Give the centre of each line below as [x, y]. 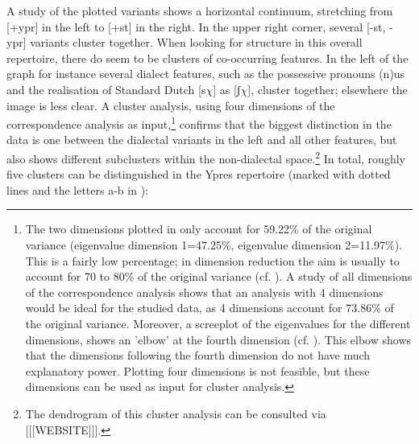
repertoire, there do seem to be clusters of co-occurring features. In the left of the [207, 58]
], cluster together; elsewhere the [328, 89]
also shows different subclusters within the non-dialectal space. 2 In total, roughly [206, 157]
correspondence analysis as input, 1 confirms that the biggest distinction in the [199, 123]
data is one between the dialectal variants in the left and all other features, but [202, 140]
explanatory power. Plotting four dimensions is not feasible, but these [197, 370]
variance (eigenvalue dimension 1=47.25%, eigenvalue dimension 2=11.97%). [214, 245]
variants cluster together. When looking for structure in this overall [196, 42]
